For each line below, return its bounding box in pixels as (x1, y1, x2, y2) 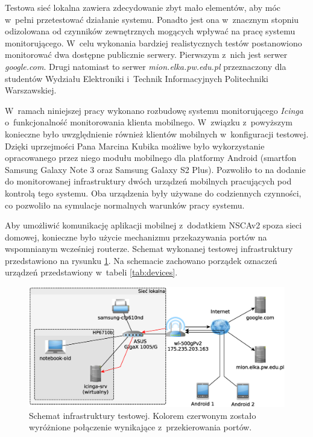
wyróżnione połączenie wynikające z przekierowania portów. (29, 421, 252, 433)
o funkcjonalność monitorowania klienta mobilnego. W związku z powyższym (5, 116, 292, 128)
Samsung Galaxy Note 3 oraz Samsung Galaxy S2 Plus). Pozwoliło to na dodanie (5, 163, 306, 175)
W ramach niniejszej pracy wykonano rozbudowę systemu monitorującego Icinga (5, 104, 303, 116)
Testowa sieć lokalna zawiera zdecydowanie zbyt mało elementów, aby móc (5, 1, 281, 13)
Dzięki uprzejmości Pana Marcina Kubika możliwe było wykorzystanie (5, 139, 265, 152)
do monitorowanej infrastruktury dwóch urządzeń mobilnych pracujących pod (5, 175, 292, 187)
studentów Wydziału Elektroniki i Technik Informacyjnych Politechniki (5, 72, 268, 84)
